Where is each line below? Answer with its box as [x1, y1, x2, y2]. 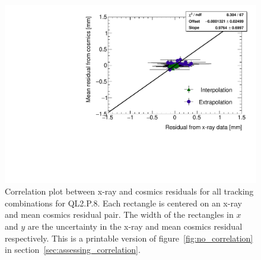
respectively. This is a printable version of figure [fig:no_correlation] [5, 231, 253, 244]
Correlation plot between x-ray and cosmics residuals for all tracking [5, 185, 254, 198]
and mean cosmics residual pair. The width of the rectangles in [5, 208, 234, 221]
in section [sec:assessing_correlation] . [5, 243, 141, 256]
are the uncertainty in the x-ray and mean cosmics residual [27, 220, 243, 233]
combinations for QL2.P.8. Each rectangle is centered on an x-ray [5, 196, 242, 209]
